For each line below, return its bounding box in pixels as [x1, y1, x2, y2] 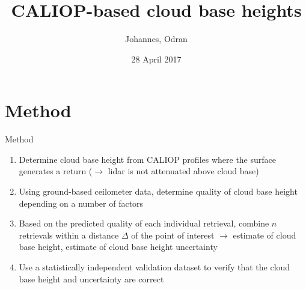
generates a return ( [19, 165, 93, 177]
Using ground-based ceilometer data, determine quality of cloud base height [19, 185, 298, 198]
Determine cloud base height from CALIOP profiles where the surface [19, 153, 277, 165]
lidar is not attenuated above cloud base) [108, 165, 259, 177]
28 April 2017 [131, 52, 182, 65]
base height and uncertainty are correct [19, 272, 164, 285]
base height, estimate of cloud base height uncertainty [19, 240, 218, 253]
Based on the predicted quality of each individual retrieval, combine [19, 217, 269, 230]
